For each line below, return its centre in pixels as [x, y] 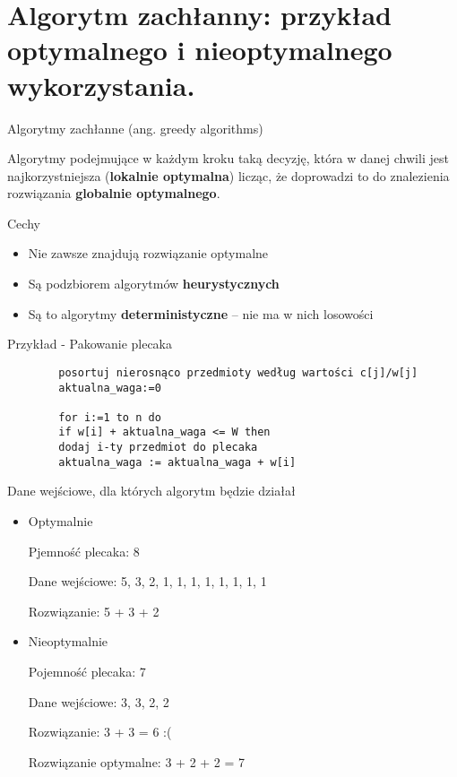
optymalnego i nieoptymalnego [200, 50]
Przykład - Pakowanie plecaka [90, 344]
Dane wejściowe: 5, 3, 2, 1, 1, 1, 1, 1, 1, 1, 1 [147, 581]
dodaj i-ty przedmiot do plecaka [158, 448]
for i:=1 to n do [110, 417]
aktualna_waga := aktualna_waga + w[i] [177, 462]
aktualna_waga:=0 [110, 388]
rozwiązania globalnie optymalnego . [114, 193]
